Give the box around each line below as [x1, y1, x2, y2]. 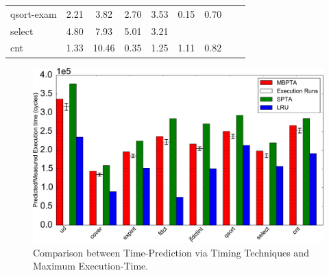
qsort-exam [10, 6, 57, 21]
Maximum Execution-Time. [33, 259, 149, 273]
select [10, 23, 34, 38]
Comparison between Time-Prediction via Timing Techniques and [33, 245, 309, 259]
